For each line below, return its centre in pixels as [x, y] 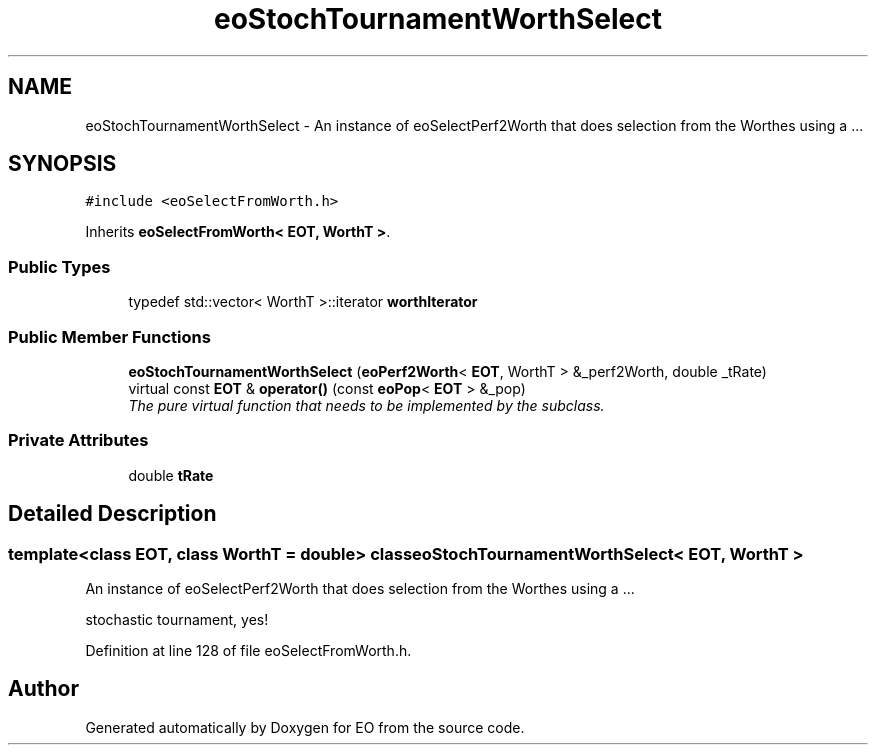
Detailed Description [112, 514]
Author [43, 689]
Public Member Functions [109, 336]
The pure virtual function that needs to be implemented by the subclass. [366, 405]
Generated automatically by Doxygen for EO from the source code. [305, 727]
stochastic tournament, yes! [177, 619]
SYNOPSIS [62, 164]
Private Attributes [78, 440]
